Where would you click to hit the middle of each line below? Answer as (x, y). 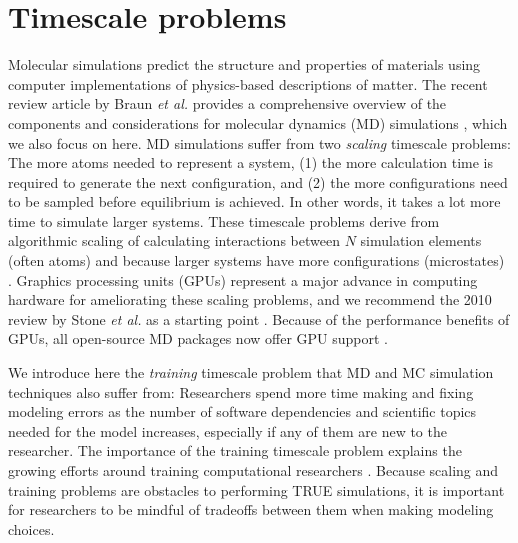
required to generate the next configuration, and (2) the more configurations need (258, 181)
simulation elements (421, 240)
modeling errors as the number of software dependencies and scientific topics (242, 411)
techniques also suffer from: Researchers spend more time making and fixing (241, 391)
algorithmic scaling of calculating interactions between (174, 240)
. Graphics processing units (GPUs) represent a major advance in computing (243, 279)
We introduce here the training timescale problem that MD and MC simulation (251, 372)
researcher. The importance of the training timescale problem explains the (235, 450)
